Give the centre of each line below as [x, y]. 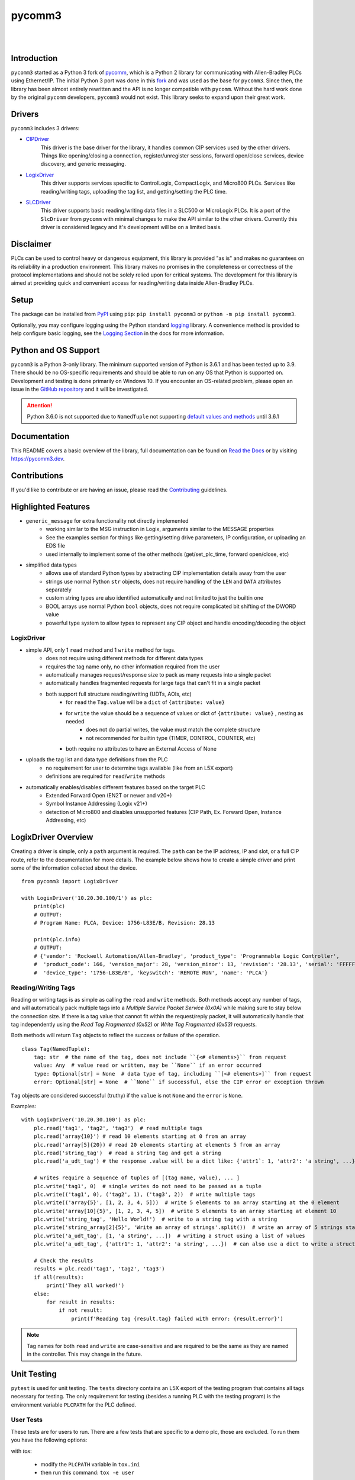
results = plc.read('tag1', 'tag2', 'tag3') [99, 1269]
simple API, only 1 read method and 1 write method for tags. [101, 650]
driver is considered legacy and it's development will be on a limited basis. [131, 227]
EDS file [55, 546]
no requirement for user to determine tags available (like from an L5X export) [139, 768]
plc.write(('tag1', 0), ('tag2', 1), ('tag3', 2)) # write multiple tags [144, 1194]
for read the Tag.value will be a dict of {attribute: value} [145, 702]
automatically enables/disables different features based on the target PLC [115, 787]
